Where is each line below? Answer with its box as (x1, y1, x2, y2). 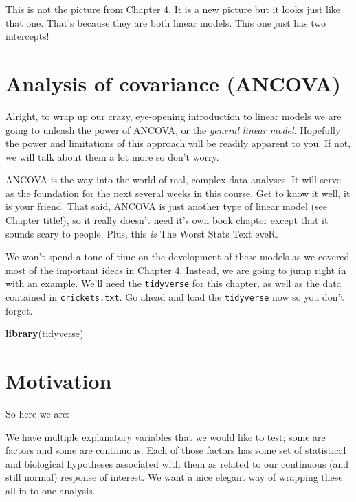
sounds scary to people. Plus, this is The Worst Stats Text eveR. (5, 226, 278, 240)
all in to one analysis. (5, 483, 96, 498)
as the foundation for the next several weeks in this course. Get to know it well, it (5, 185, 351, 200)
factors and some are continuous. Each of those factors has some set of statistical (5, 443, 346, 457)
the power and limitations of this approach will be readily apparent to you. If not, (5, 136, 351, 150)
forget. (5, 303, 33, 317)
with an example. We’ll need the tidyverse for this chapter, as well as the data (5, 276, 342, 290)
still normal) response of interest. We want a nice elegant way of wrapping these (5, 470, 343, 484)
